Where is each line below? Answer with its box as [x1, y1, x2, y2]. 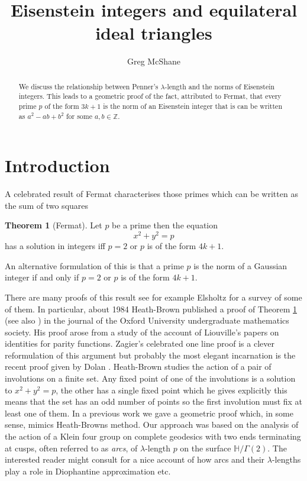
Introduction [5, 153, 110, 177]
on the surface [180, 441, 231, 454]
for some [66, 111, 92, 121]
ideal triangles [95, 21, 212, 45]
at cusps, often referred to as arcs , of [5, 441, 138, 454]
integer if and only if [5, 271, 79, 283]
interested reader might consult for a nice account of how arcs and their [5, 453, 265, 466]
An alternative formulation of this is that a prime [5, 259, 184, 272]
